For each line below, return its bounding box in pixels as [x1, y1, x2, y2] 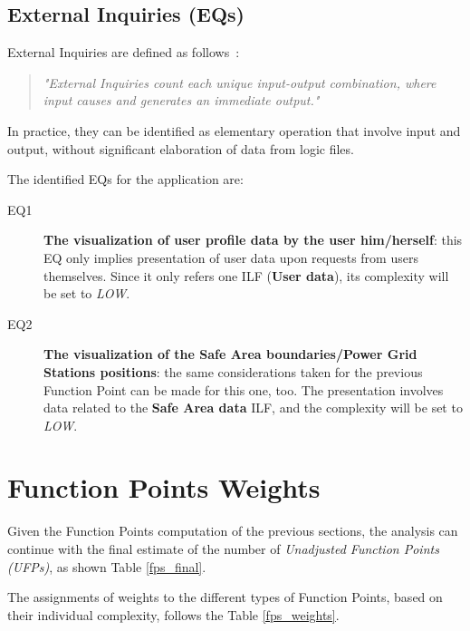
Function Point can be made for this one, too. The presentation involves [43, 380, 444, 399]
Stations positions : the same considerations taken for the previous [43, 362, 423, 381]
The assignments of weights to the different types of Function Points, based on [7, 587, 443, 607]
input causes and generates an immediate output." [43, 91, 320, 110]
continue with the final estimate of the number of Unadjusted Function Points [7, 539, 439, 558]
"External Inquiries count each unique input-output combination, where [43, 73, 436, 92]
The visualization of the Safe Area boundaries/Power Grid [43, 345, 417, 364]
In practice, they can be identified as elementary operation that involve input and [7, 121, 461, 140]
